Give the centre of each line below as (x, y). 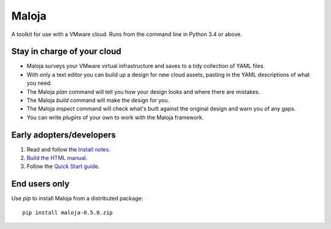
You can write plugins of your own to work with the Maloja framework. (115, 117)
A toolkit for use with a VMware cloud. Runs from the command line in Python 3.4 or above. (127, 34)
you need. (39, 83)
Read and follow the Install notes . (68, 149)
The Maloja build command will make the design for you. (98, 100)
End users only (40, 184)
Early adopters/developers (64, 135)
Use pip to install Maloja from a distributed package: (77, 198)
